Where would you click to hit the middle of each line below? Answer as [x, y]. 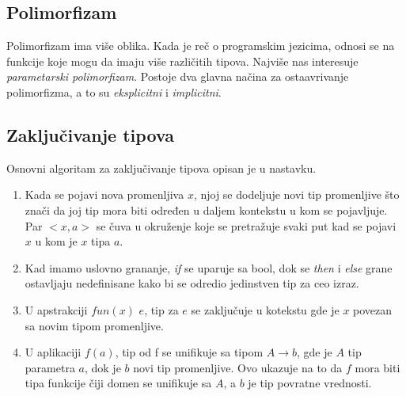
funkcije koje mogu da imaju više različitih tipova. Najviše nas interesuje [182, 61]
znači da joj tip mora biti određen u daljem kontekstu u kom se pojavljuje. [206, 209]
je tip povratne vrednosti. [310, 383]
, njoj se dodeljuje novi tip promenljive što [296, 194]
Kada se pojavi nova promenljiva [104, 194]
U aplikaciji [53, 352]
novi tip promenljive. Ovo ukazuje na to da [238, 367]
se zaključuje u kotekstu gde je [265, 309]
